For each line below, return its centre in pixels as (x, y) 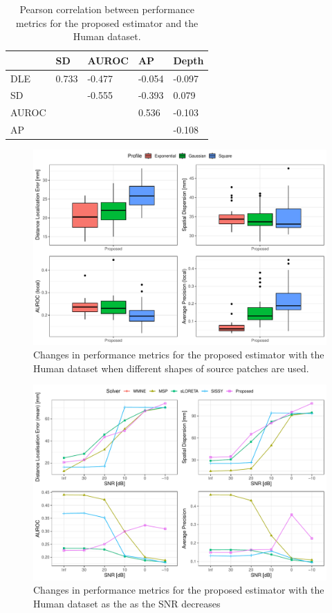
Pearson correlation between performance (107, 9)
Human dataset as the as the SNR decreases (127, 603)
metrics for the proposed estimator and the (107, 22)
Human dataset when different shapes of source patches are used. (171, 368)
